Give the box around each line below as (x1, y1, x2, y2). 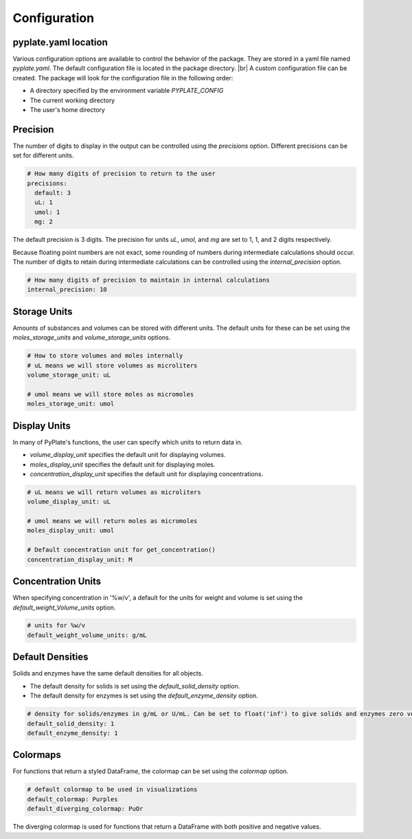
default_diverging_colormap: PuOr (27, 805, 144, 813)
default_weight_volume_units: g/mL (27, 631, 147, 639)
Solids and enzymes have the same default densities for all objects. (12, 669, 204, 678)
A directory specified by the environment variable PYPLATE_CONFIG (30, 87, 224, 95)
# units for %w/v (27, 622, 86, 629)
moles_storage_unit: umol (27, 400, 115, 408)
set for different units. (12, 151, 74, 159)
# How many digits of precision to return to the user (27, 170, 216, 178)
